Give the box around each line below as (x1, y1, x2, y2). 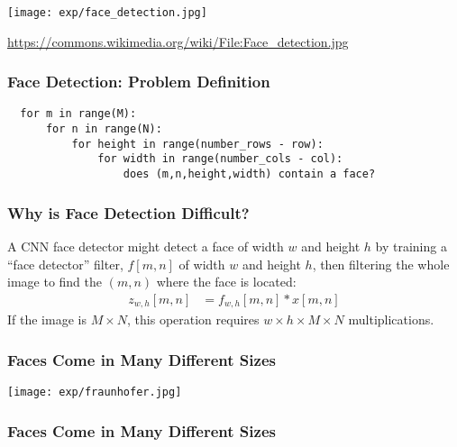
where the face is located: (156, 272, 297, 291)
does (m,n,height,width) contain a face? (123, 168, 376, 181)
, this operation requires (127, 310, 260, 329)
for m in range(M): (20, 107, 137, 121)
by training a (375, 236, 447, 255)
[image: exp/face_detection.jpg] (7, 6, 207, 19)
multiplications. (348, 310, 434, 329)
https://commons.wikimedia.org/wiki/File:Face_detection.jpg (7, 32, 349, 50)
